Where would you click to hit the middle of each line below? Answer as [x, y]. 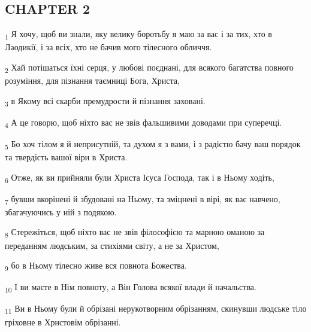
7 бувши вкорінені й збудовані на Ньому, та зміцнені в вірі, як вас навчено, [143, 199]
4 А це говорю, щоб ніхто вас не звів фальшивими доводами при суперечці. [144, 123]
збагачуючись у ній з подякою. [61, 211]
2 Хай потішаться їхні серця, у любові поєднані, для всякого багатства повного [149, 68]
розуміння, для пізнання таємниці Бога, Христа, [92, 80]
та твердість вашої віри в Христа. [66, 157]
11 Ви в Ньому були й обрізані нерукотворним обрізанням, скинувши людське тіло [156, 309]
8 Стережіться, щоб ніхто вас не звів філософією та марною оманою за [135, 233]
